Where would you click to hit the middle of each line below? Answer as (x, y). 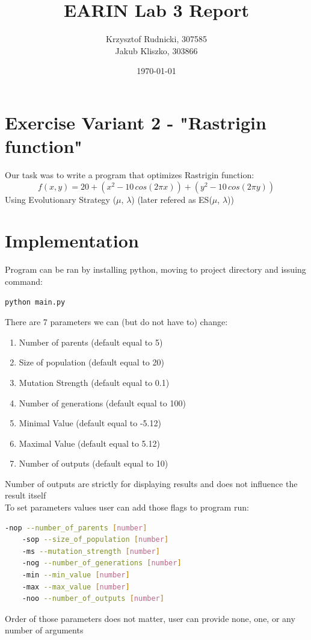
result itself (26, 495)
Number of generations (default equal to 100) (102, 402)
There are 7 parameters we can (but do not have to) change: (116, 322)
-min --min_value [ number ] (76, 575)
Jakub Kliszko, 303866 (156, 50)
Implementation (72, 241)
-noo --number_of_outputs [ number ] (93, 599)
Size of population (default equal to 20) (91, 362)
